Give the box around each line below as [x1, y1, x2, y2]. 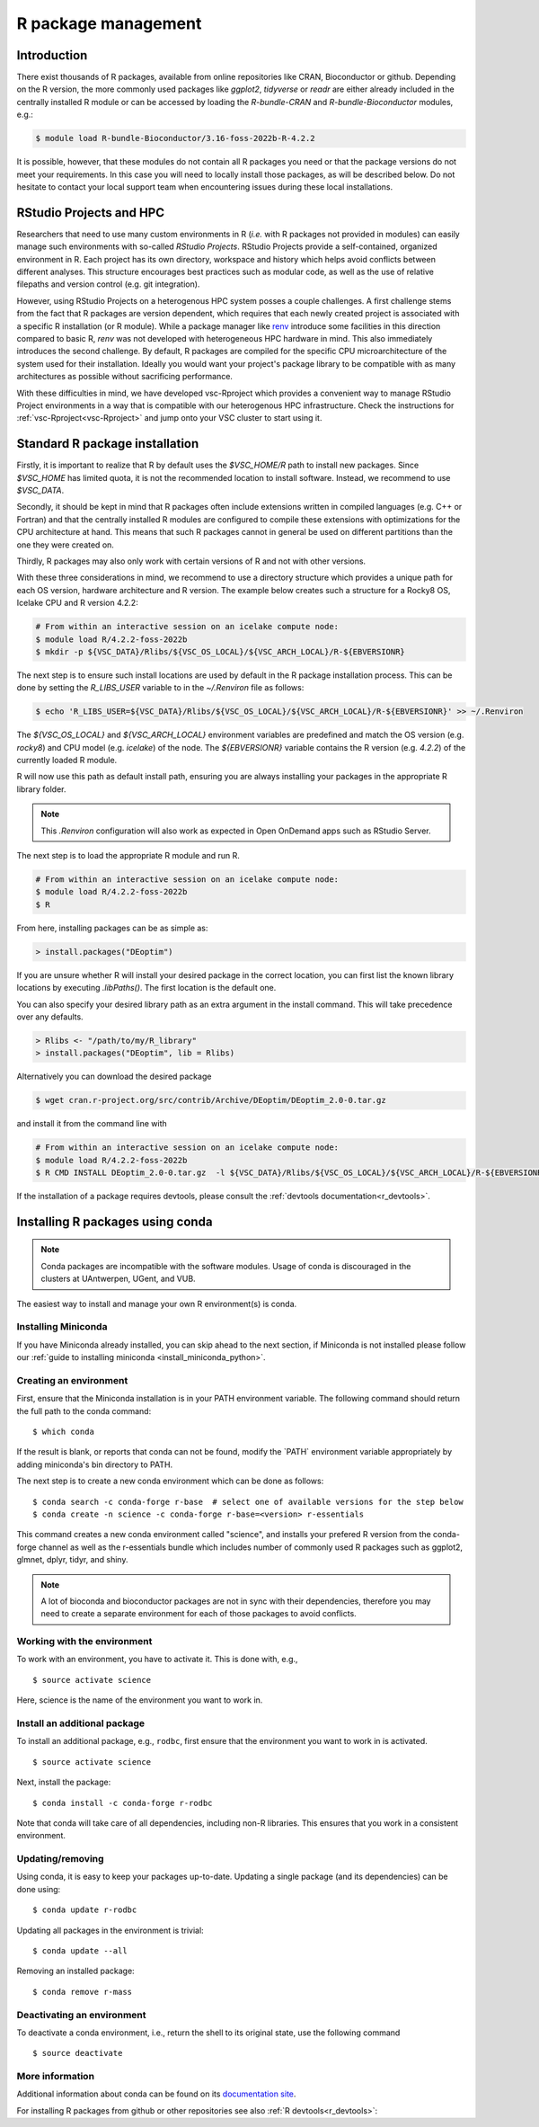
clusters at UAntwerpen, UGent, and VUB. [40, 1273, 197, 1285]
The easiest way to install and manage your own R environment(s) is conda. [16, 1298, 297, 1309]
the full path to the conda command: [16, 1405, 152, 1416]
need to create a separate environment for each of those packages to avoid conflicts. [40, 1608, 357, 1619]
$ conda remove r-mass [32, 1987, 133, 1997]
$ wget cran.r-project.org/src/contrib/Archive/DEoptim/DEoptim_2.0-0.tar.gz [35, 1095, 386, 1106]
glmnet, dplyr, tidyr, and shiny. [16, 1554, 128, 1565]
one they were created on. [16, 539, 114, 550]
